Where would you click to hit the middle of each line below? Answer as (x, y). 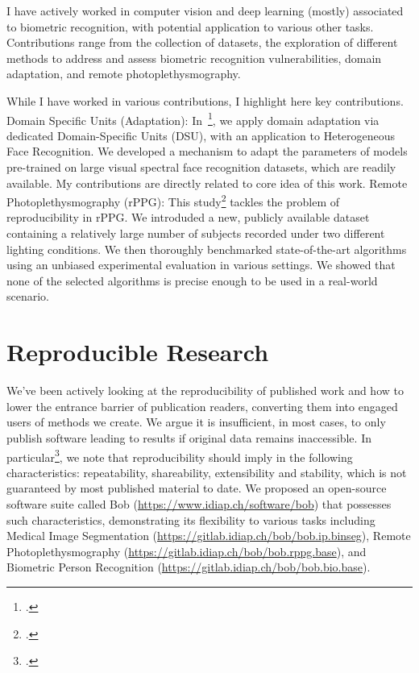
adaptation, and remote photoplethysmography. (124, 74)
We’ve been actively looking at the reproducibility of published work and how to (205, 391)
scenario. (28, 296)
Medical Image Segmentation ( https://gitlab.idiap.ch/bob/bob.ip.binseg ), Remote (209, 536)
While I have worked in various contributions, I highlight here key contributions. (205, 100)
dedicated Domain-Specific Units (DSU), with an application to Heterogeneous (201, 135)
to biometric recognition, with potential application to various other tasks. (190, 26)
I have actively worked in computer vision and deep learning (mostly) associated (205, 10)
